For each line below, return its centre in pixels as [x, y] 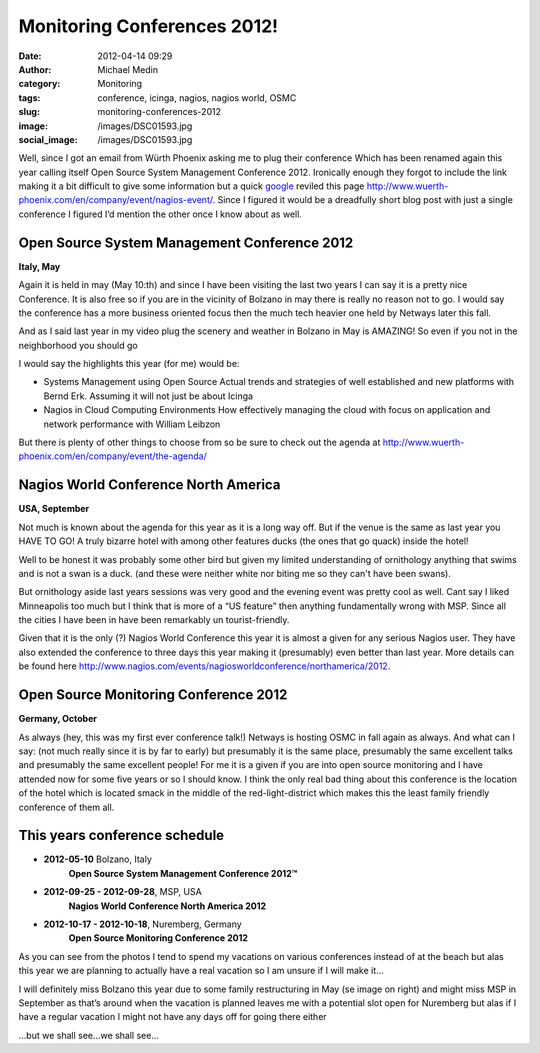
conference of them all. [66, 807]
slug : [29, 112]
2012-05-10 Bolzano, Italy [97, 859]
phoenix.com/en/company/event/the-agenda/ [112, 456]
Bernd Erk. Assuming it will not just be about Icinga [148, 396]
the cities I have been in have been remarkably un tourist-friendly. [154, 620]
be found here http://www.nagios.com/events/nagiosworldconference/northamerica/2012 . [204, 666]
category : [39, 84]
